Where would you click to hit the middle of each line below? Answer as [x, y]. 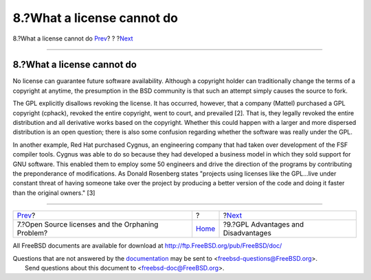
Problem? [32, 233]
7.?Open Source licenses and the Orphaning [88, 224]
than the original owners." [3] [54, 193]
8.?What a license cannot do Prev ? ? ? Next [73, 38]
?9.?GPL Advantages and [263, 224]
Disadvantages [247, 233]
